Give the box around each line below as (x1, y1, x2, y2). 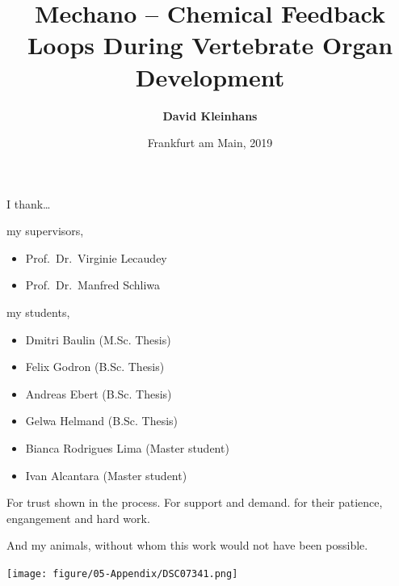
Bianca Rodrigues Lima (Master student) (25, 440, 229, 457)
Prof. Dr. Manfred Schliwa (25, 276, 161, 293)
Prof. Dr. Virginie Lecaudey (25, 249, 167, 266)
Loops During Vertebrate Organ (27, 28, 393, 61)
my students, (6, 304, 70, 321)
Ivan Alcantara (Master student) (25, 466, 187, 483)
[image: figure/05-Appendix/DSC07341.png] (6, 568, 238, 580)
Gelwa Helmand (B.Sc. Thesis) (25, 412, 178, 429)
